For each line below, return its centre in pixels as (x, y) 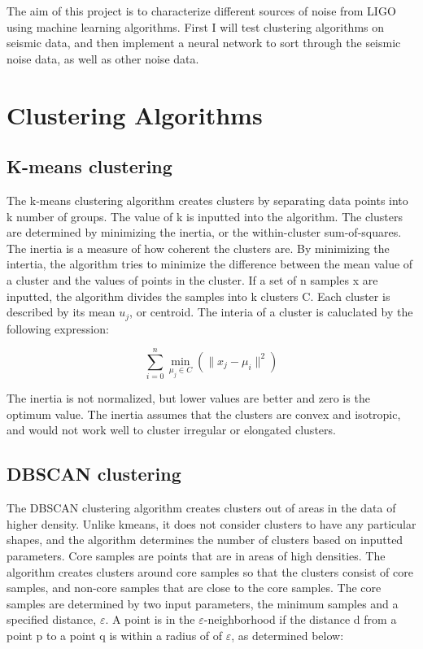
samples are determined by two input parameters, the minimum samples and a (203, 603)
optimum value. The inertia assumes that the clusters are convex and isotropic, (204, 414)
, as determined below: (288, 636)
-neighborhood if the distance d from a (300, 619)
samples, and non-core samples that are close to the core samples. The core (194, 588)
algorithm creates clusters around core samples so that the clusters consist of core (210, 571)
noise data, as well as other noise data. (103, 58)
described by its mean (61, 312)
